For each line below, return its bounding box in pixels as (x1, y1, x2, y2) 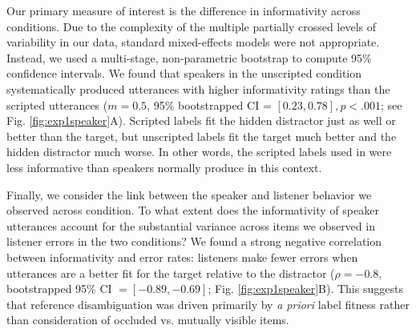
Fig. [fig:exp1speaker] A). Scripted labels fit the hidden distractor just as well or (6, 112, 396, 129)
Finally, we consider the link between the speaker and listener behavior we (6, 186, 372, 203)
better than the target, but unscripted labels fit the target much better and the (6, 127, 397, 144)
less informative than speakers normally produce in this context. (6, 158, 322, 175)
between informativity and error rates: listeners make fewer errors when (6, 248, 358, 265)
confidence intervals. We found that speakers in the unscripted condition (6, 65, 362, 82)
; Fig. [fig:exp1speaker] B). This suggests (208, 280, 403, 297)
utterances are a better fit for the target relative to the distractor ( (6, 264, 335, 281)
